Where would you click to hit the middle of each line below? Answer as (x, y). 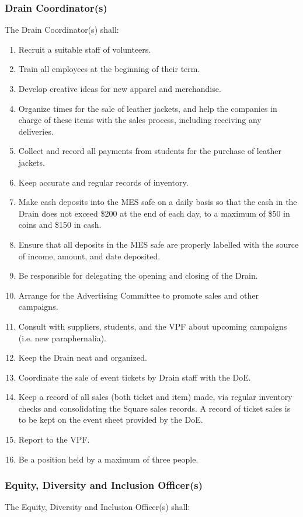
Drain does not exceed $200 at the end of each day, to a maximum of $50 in (154, 213)
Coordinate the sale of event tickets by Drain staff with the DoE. (135, 377)
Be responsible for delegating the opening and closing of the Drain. (138, 275)
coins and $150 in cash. (60, 225)
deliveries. (36, 131)
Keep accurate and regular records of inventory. (103, 182)
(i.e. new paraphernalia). (62, 338)
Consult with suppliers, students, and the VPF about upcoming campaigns (153, 326)
